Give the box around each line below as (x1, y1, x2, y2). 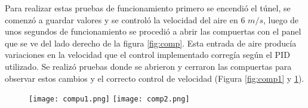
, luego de (263, 13, 299, 26)
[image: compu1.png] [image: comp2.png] (29, 95, 190, 104)
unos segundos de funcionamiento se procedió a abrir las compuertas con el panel (5, 25, 301, 38)
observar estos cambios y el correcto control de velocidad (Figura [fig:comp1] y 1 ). (5, 72, 304, 84)
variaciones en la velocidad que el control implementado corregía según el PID (5, 48, 290, 61)
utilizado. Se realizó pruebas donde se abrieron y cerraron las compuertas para (5, 60, 292, 72)
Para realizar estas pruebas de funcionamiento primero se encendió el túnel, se (5, 2, 291, 14)
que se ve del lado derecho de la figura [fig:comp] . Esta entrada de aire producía (5, 36, 297, 49)
